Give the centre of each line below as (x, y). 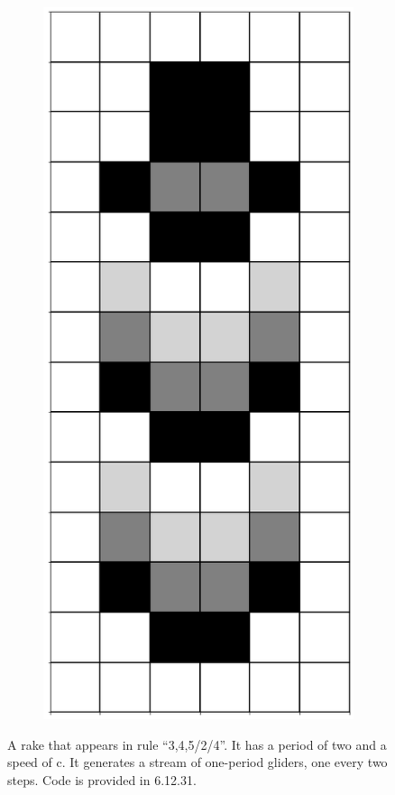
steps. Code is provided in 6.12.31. (102, 779)
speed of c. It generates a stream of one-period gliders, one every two (197, 762)
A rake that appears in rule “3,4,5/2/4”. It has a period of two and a (197, 744)
